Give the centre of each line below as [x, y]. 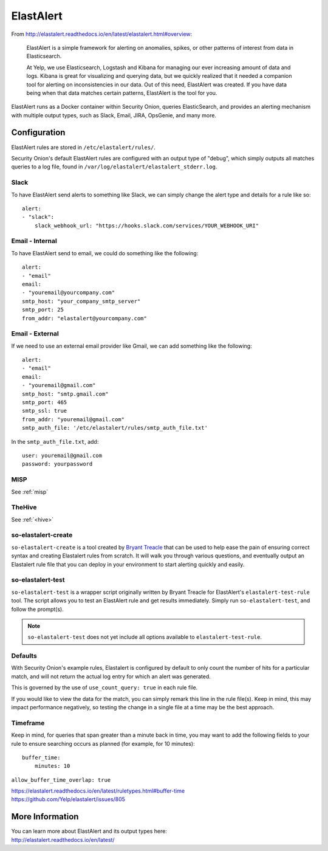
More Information [45, 817]
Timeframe [28, 723]
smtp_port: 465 [45, 402]
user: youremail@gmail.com [62, 455]
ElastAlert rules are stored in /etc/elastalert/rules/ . [84, 147]
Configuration [38, 133]
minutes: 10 [52, 766]
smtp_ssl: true [45, 411]
